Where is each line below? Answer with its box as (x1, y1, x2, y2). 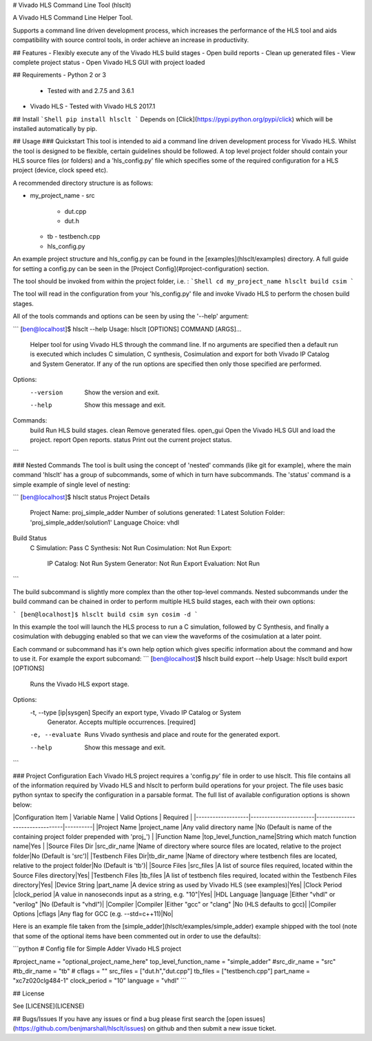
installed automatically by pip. (12, 124, 98, 132)
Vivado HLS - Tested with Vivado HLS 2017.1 (30, 102, 156, 110)
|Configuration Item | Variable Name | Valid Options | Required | (12, 813, 193, 822)
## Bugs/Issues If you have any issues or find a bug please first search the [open (12, 1014, 244, 1023)
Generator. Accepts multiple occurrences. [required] (47, 718, 196, 727)
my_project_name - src (30, 192, 95, 200)
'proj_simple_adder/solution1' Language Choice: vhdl (30, 518, 179, 527)
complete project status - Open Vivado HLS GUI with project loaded (12, 58, 205, 66)
